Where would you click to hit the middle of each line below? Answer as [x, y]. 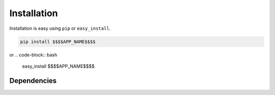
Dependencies [33, 81]
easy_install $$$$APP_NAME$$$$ [58, 66]
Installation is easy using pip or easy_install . [60, 28]
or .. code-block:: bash [33, 55]
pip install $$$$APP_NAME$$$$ [58, 41]
